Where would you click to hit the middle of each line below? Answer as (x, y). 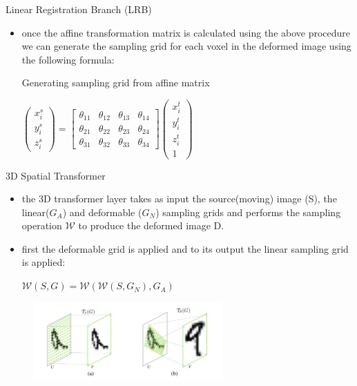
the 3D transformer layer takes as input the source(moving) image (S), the (179, 199)
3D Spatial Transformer (56, 175)
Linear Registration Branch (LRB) (79, 9)
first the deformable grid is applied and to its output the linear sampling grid (185, 248)
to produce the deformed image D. (151, 225)
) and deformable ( (102, 212)
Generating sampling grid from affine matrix (116, 83)
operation (42, 225)
